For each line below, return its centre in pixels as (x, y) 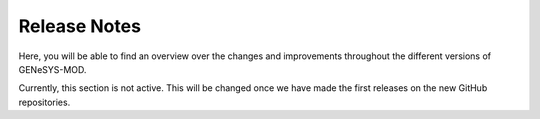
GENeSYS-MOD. (52, 69)
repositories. (44, 102)
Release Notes (80, 26)
